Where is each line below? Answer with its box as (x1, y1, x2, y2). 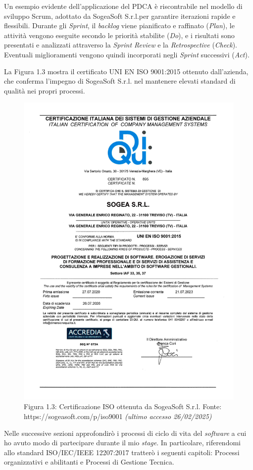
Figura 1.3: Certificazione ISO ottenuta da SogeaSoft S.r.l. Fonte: (24, 401, 222, 412)
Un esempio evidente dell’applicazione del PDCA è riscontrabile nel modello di (4, 1, 243, 11)
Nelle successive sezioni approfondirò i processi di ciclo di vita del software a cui (4, 427, 247, 438)
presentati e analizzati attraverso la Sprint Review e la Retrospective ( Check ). (4, 40, 237, 50)
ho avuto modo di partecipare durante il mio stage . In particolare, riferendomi (4, 437, 241, 448)
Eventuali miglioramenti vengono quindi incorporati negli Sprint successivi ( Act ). (4, 49, 250, 59)
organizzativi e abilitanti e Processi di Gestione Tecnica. (4, 457, 174, 467)
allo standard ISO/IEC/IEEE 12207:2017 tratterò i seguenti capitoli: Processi (4, 447, 240, 457)
